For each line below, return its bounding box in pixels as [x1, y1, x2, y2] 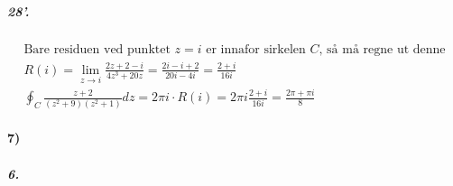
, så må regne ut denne [319, 42, 446, 56]
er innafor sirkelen [206, 42, 306, 56]
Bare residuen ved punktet [23, 42, 171, 56]
